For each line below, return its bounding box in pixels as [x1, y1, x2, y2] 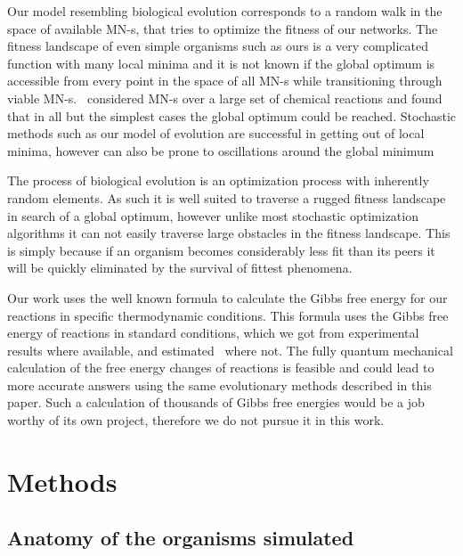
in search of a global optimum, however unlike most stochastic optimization [7, 206, 418, 225]
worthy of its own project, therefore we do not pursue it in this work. [7, 411, 385, 429]
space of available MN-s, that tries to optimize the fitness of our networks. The [7, 19, 438, 37]
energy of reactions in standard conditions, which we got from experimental [7, 323, 419, 342]
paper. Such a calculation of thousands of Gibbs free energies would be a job [7, 393, 425, 412]
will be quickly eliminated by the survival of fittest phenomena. [7, 258, 353, 277]
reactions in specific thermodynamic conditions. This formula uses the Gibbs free [7, 306, 449, 324]
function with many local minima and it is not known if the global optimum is [7, 53, 435, 72]
